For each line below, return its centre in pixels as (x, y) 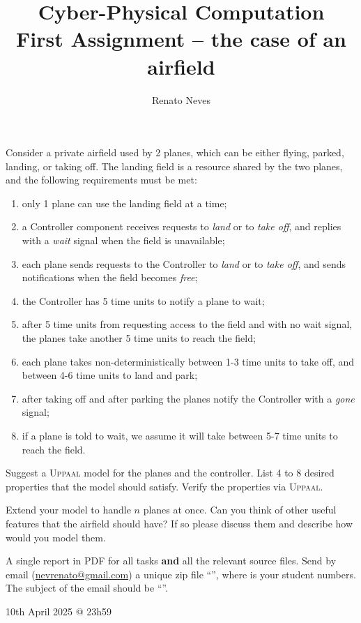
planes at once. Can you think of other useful (240, 510)
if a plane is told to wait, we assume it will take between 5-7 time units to (180, 435)
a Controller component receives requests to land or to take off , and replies (182, 226)
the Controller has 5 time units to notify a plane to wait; (143, 300)
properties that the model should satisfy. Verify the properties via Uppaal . (164, 486)
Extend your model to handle (68, 510)
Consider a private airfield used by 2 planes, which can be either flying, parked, (175, 152)
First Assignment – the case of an (181, 39)
